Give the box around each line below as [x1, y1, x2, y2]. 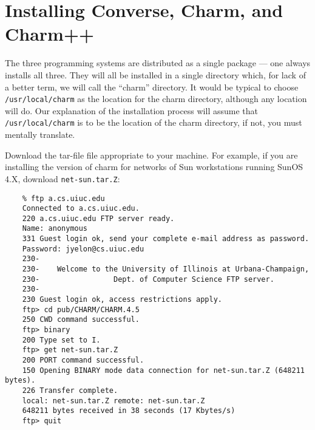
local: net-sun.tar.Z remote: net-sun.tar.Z [22, 396, 205, 405]
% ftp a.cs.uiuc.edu [22, 194, 105, 203]
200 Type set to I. [22, 335, 101, 344]
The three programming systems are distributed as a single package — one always [5, 56, 311, 69]
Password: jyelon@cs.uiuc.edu [22, 244, 144, 253]
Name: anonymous [22, 224, 88, 233]
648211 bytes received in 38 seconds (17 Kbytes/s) [22, 406, 235, 415]
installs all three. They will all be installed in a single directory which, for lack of [5, 68, 306, 81]
